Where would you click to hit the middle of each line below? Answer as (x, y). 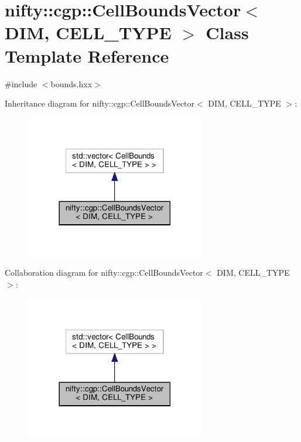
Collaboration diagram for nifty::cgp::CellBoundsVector (104, 273)
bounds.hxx (71, 83)
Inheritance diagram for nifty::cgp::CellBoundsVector (100, 103)
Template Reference (87, 55)
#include (21, 83)
